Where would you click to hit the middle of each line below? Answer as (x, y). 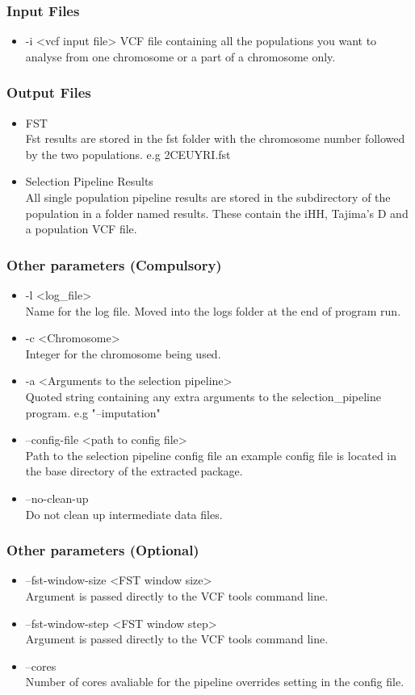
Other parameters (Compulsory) (114, 264)
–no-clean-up (57, 498)
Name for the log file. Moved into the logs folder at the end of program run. (213, 310)
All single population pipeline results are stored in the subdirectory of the (208, 197)
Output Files (49, 92)
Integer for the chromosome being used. (123, 353)
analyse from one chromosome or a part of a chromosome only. (180, 56)
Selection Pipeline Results (89, 181)
